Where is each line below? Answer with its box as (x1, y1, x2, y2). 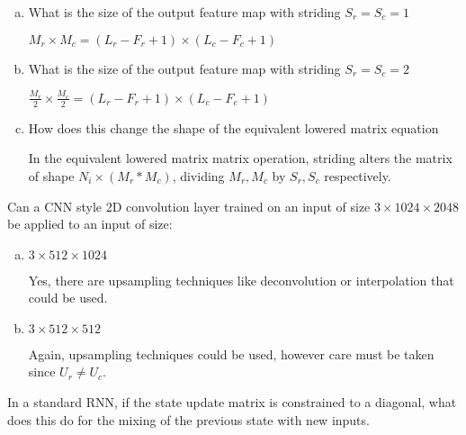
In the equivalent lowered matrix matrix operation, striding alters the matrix (28, 149, 453, 168)
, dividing (172, 166, 225, 185)
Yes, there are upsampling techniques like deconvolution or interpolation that (28, 270, 454, 289)
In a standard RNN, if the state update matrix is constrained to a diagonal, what (7, 393, 457, 412)
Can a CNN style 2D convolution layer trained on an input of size (7, 196, 371, 215)
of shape (28, 166, 75, 185)
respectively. (324, 166, 391, 185)
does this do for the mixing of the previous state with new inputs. (7, 410, 370, 429)
